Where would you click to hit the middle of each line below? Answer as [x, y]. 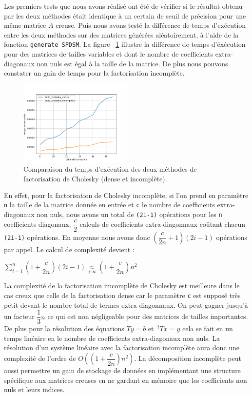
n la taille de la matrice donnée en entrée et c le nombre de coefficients [109, 205]
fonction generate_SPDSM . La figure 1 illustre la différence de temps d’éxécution [125, 44]
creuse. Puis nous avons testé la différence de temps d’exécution [151, 25]
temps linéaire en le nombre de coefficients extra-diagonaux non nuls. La [112, 338]
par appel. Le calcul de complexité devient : [69, 249]
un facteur [19, 316]
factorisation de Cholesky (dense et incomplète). [95, 178]
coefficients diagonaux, [38, 224]
